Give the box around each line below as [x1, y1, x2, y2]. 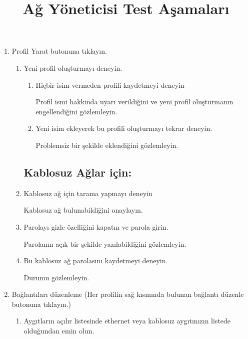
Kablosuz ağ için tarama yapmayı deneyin [23, 188, 152, 198]
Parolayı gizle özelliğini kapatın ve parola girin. [23, 221, 168, 232]
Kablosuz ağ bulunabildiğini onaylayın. [23, 205, 143, 215]
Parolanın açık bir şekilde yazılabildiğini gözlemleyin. [23, 238, 186, 249]
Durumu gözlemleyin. [23, 272, 89, 282]
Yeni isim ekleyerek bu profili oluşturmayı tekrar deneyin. [35, 123, 212, 133]
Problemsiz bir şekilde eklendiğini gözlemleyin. [35, 139, 178, 150]
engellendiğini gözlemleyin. [35, 106, 117, 116]
